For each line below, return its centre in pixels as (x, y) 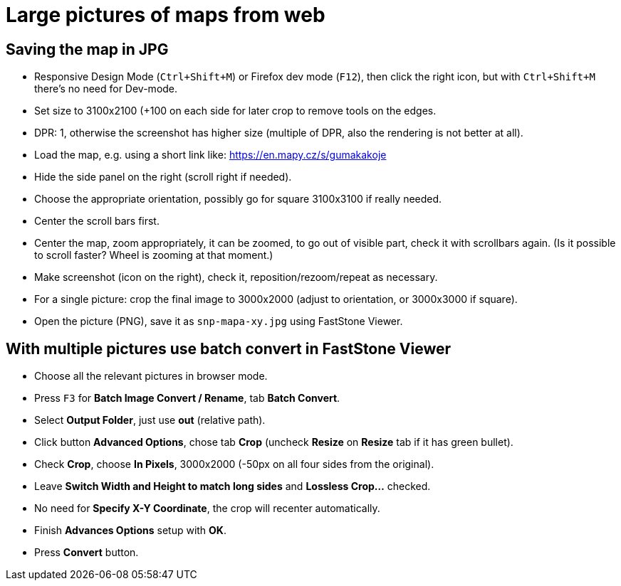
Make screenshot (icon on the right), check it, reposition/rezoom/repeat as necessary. (236, 277)
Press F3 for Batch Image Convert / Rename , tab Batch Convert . (187, 398)
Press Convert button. (87, 553)
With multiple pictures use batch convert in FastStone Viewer (229, 348)
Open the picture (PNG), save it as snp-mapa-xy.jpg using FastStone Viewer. (219, 321)
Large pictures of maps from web (166, 15)
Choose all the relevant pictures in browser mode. (151, 376)
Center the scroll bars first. (97, 221)
